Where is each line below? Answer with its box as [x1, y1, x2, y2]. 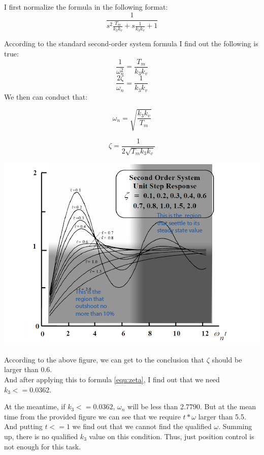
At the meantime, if [4, 401, 65, 412]
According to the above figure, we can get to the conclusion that [4, 354, 205, 365]
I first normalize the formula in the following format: [4, 2, 168, 12]
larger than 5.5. [198, 411, 246, 421]
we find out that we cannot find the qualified [72, 421, 212, 432]
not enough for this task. [4, 441, 81, 451]
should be [212, 354, 242, 365]
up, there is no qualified [4, 431, 78, 442]
